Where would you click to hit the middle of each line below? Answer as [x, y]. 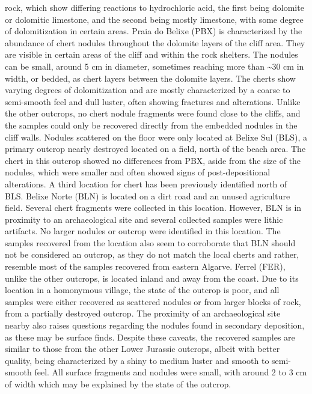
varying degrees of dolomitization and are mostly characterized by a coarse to [148, 90]
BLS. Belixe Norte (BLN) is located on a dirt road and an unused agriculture [148, 195]
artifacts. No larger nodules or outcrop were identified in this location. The [143, 231]
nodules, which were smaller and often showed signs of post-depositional [138, 172]
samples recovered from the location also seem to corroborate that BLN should [150, 242]
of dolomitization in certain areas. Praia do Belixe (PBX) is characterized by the [154, 31]
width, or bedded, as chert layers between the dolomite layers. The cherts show [150, 78]
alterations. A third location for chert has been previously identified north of [146, 183]
